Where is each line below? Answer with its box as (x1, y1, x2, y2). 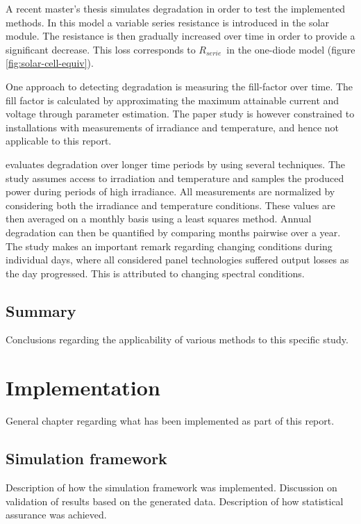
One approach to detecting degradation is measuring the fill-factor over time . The (6, 79, 353, 93)
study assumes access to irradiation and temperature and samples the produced (6, 170, 344, 185)
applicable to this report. (6, 133, 112, 148)
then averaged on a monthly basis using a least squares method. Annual (6, 211, 312, 226)
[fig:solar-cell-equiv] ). (6, 56, 94, 70)
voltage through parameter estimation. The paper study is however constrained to (6, 106, 355, 121)
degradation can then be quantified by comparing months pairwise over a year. (6, 224, 341, 239)
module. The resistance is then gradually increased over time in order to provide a (6, 28, 355, 43)
